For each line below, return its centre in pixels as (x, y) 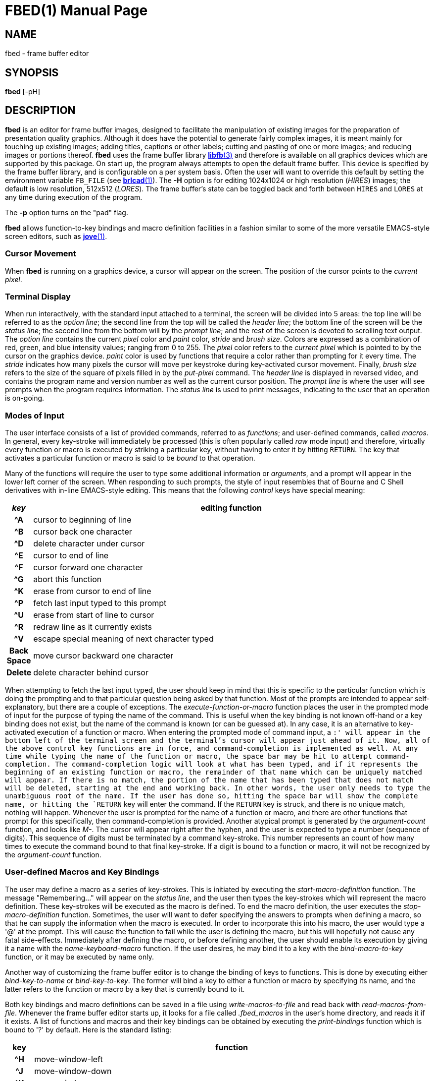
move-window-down (73, 1071)
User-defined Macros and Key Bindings (82, 872)
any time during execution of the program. (74, 197)
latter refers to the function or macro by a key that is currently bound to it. (125, 989)
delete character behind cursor (91, 673)
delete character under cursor (89, 544)
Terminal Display (38, 296)
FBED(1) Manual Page (76, 10)
